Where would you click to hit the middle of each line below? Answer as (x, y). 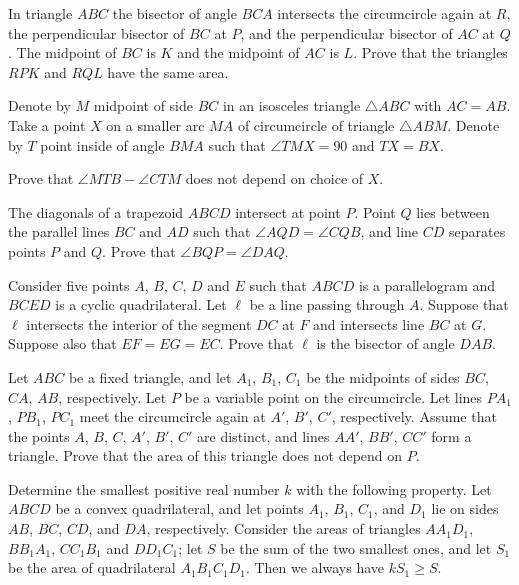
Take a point (47, 124)
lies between (453, 211)
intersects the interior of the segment (139, 323)
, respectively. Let (112, 396)
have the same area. (168, 71)
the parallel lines (59, 231)
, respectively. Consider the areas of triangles (283, 528)
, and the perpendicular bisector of (346, 32)
